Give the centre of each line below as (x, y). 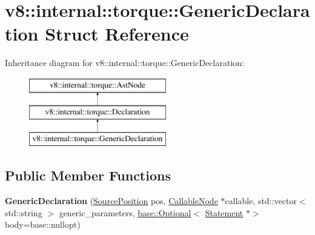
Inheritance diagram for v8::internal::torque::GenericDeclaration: (124, 63)
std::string (24, 212)
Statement (224, 212)
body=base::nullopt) (43, 224)
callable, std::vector (261, 201)
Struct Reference (117, 34)
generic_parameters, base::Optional (125, 212)
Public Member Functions (88, 175)
